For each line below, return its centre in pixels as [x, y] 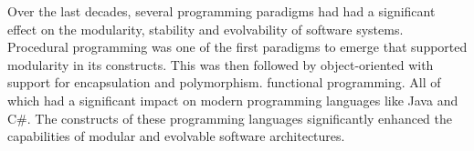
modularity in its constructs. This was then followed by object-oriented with [221, 64]
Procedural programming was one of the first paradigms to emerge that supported [237, 47]
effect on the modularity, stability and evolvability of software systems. [205, 29]
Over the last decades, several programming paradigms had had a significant [221, 11]
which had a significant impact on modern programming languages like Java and [233, 100]
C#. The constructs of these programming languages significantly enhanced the [230, 118]
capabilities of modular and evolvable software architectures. [176, 136]
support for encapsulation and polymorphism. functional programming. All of [224, 82]
